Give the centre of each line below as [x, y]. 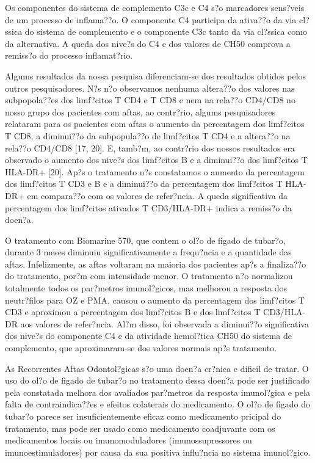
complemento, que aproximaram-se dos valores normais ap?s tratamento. [141, 348]
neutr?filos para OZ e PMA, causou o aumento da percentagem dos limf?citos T [155, 300]
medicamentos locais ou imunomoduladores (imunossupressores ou [129, 440]
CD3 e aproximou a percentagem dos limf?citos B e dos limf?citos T [133, 312]
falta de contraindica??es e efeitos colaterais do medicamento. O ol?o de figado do [157, 404]
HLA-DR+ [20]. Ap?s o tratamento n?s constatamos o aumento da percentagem [155, 171]
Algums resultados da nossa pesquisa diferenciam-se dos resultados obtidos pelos [156, 75]
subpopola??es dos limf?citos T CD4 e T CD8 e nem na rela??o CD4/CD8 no [150, 100]
